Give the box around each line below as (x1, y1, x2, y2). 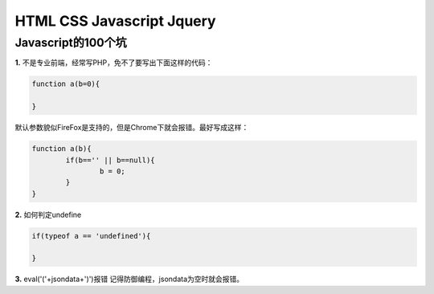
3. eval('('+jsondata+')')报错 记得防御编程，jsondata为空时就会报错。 (14, 274, 244, 284)
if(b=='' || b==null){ (65, 155, 156, 165)
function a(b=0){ (31, 80, 100, 88)
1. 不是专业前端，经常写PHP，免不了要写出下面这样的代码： (14, 58, 213, 67)
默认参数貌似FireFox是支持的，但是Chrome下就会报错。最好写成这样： (14, 123, 249, 133)
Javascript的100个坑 (14, 35, 128, 50)
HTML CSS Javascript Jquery (14, 12, 216, 30)
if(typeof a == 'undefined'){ (31, 231, 151, 240)
